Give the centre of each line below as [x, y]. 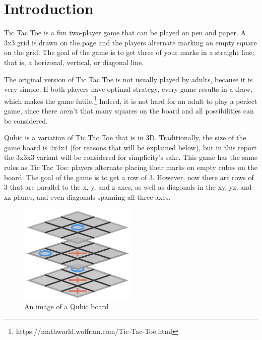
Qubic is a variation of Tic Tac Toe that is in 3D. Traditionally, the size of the [125, 137]
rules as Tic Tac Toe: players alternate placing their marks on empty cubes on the [131, 167]
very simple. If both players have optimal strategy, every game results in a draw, [128, 89]
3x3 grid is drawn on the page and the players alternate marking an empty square [130, 42]
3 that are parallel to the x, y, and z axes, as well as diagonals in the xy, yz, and [128, 187]
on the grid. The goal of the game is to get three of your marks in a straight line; [129, 52]
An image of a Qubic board [67, 306]
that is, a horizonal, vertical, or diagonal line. [74, 62]
